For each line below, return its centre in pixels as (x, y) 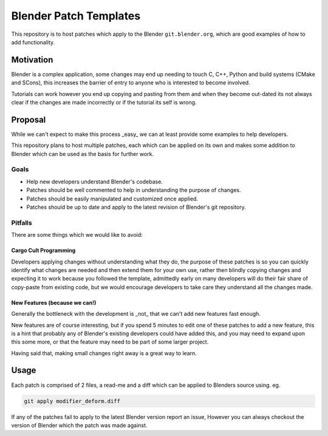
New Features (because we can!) (54, 302)
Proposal (29, 119)
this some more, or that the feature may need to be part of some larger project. (110, 342)
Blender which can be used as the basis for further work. (83, 154)
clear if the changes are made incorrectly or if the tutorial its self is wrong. (104, 103)
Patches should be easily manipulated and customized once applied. (112, 199)
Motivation (32, 60)
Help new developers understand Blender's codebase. (95, 182)
